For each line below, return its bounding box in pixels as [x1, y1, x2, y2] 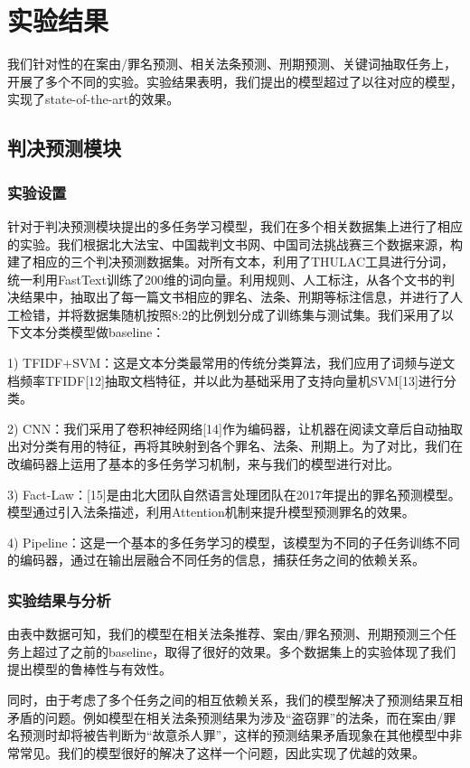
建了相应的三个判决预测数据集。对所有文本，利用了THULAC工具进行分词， [7, 252, 455, 271]
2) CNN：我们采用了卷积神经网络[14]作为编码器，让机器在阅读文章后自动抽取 [7, 418, 463, 437]
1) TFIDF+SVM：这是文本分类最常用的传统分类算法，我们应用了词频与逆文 [7, 353, 456, 372]
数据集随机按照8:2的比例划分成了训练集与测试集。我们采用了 [82, 304, 441, 323]
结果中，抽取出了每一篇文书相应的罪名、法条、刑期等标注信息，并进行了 [19, 287, 450, 306]
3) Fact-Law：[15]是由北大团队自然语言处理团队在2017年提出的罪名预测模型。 [7, 484, 461, 503]
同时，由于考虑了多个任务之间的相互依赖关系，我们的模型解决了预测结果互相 [7, 690, 463, 708]
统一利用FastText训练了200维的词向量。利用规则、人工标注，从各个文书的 [7, 269, 442, 288]
